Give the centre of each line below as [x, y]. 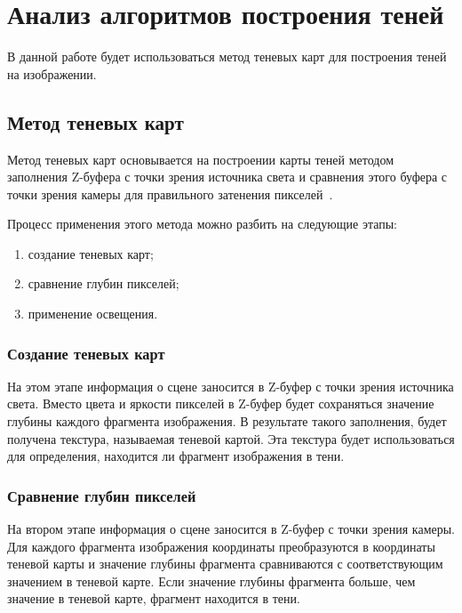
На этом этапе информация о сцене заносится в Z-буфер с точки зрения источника [231, 386]
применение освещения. [93, 314]
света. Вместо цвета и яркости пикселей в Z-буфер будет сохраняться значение [221, 403]
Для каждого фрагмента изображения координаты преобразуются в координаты [221, 546]
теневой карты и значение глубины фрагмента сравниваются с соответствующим [225, 564]
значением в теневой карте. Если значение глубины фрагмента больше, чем [211, 581]
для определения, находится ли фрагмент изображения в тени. [176, 456]
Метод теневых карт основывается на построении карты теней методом [200, 159]
